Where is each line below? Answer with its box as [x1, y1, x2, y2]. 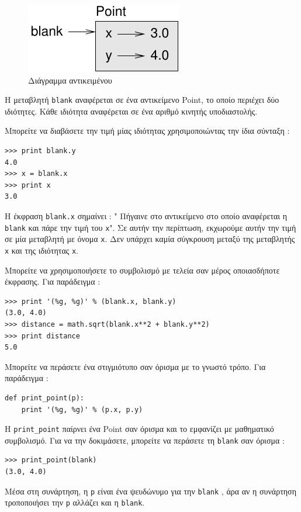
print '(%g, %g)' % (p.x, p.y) [21, 405, 143, 414]
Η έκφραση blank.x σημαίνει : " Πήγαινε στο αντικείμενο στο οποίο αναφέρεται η [5, 210, 288, 222]
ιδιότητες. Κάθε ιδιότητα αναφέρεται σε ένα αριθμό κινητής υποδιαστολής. [5, 105, 258, 117]
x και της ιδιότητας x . [5, 244, 79, 256]
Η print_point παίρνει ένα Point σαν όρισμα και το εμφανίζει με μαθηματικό [5, 423, 274, 435]
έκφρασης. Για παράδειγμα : [5, 275, 101, 288]
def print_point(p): [5, 393, 85, 402]
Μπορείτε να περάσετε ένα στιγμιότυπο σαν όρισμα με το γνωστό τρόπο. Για [5, 360, 266, 372]
